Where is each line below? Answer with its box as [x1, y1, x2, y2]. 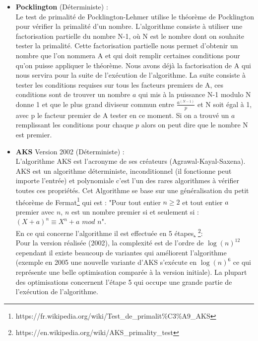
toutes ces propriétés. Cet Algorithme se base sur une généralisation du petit [15, 185, 249, 195]
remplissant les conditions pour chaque [15, 119, 133, 130]
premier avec [15, 206, 55, 217]
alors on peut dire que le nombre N [141, 119, 248, 130]
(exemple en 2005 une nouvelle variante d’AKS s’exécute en [15, 257, 197, 267]
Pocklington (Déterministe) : [15, 1, 108, 11]
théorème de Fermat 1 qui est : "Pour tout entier [15, 195, 161, 207]
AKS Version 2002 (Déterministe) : [15, 146, 125, 156]
